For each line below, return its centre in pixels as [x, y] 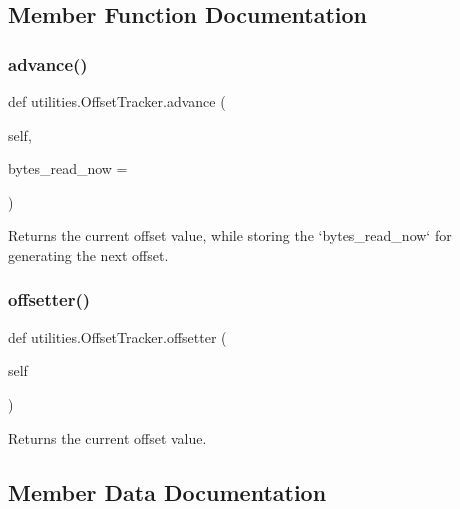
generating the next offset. [88, 254]
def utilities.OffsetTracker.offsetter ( [117, 336]
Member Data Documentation [167, 491]
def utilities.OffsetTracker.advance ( [117, 101]
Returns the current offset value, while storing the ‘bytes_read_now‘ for [230, 235]
